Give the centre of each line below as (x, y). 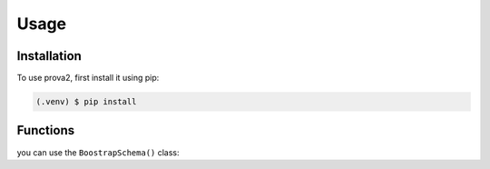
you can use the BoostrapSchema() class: (98, 152)
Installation (49, 56)
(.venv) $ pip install (86, 102)
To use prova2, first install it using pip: (88, 78)
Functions (46, 130)
